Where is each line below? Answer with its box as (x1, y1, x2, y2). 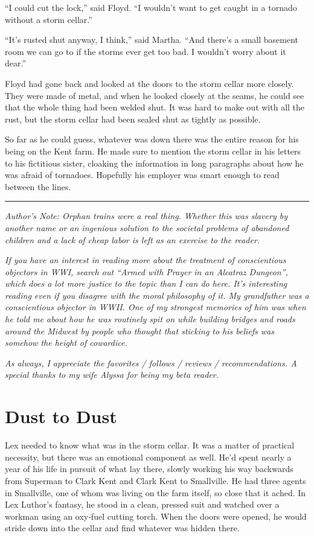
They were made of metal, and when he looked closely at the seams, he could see (5, 89, 304, 101)
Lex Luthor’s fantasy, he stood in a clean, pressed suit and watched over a (5, 498, 280, 511)
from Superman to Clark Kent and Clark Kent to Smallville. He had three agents (5, 474, 306, 487)
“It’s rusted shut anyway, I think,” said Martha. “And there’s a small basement (5, 33, 298, 46)
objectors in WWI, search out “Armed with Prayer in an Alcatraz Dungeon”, (5, 265, 288, 278)
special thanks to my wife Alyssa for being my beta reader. (5, 368, 219, 381)
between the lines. (5, 180, 71, 193)
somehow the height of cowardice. (5, 336, 127, 349)
